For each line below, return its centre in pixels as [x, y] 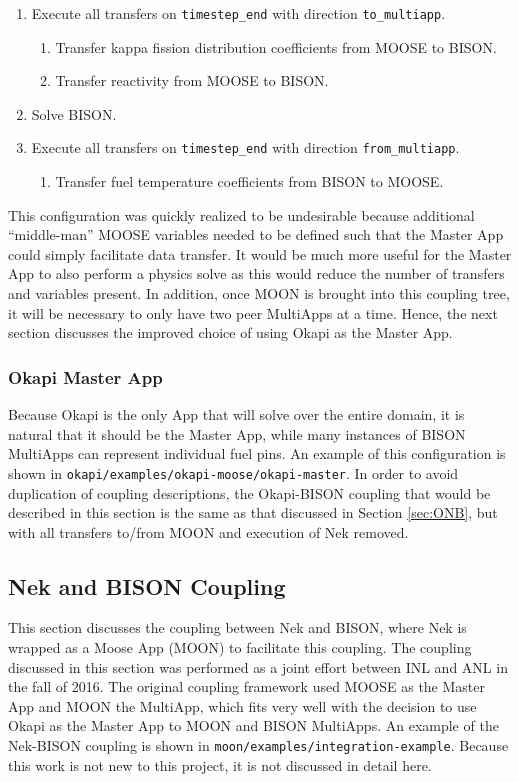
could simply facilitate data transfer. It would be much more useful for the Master [260, 253]
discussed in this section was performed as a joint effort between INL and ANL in [258, 666]
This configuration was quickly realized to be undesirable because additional [241, 214]
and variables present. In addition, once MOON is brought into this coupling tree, [259, 293]
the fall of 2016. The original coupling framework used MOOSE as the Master [246, 686]
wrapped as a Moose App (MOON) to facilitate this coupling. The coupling [240, 647]
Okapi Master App [85, 376]
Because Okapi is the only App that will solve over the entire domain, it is [236, 414]
